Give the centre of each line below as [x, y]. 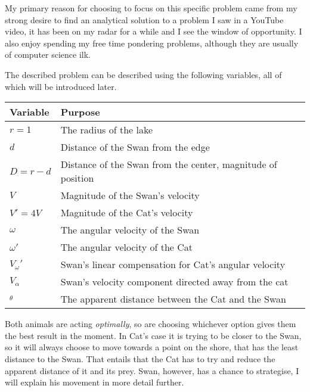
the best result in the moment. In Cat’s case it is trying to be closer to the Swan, [153, 335]
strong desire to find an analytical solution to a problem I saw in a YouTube [144, 19]
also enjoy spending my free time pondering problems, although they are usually [152, 43]
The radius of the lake [107, 130]
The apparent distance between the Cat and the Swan [173, 299]
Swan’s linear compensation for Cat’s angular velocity [173, 265]
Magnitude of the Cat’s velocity [127, 213]
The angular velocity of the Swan [130, 230]
